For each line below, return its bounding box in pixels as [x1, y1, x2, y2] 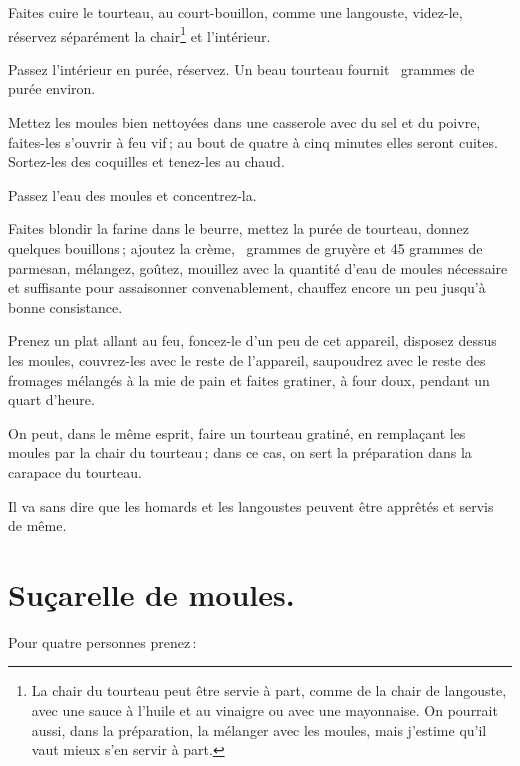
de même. [8, 515, 67, 536]
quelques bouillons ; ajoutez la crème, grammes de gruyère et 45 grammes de [8, 238, 483, 258]
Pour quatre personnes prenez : [8, 631, 197, 652]
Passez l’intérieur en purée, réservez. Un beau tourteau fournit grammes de [8, 58, 475, 79]
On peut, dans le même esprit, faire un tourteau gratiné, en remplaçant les [8, 422, 466, 443]
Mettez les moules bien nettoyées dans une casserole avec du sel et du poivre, [8, 112, 481, 133]
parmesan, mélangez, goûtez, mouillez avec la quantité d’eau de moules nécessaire [8, 257, 508, 278]
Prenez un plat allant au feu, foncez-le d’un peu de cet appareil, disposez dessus [8, 330, 497, 351]
